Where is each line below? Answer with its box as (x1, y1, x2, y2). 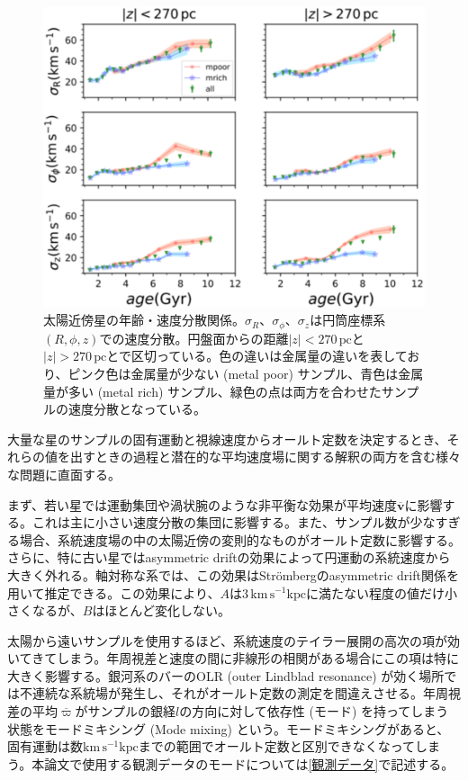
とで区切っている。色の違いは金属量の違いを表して (106, 346, 408, 365)
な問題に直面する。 (7, 464, 121, 483)
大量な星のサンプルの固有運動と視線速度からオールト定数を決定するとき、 (7, 429, 447, 448)
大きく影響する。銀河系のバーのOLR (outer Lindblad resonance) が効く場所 (7, 666, 445, 685)
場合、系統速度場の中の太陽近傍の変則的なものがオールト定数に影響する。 (19, 530, 461, 549)
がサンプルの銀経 (75, 702, 176, 721)
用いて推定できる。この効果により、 (7, 583, 220, 602)
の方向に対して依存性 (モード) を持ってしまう (179, 702, 449, 721)
